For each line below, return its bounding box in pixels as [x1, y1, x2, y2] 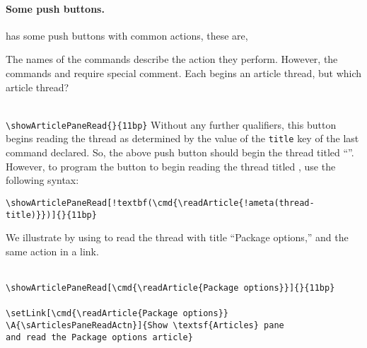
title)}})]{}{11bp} [6, 209, 97, 220]
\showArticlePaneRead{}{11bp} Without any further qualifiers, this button [6, 117, 337, 132]
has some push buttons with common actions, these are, [6, 28, 248, 42]
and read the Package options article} [6, 332, 193, 342]
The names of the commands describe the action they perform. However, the [6, 52, 338, 66]
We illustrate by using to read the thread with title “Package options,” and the [6, 230, 349, 245]
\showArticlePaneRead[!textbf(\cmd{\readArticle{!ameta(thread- [6, 197, 315, 208]
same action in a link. [6, 243, 99, 258]
